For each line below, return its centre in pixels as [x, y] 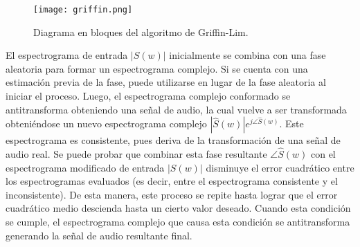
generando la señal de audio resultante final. [99, 235]
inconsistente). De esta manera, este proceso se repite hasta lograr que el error [172, 194]
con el [323, 154]
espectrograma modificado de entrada [85, 167]
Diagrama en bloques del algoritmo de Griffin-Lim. [141, 31]
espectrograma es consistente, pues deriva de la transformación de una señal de [173, 140]
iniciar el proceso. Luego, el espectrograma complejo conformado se [148, 96]
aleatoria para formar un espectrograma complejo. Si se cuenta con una [157, 68]
